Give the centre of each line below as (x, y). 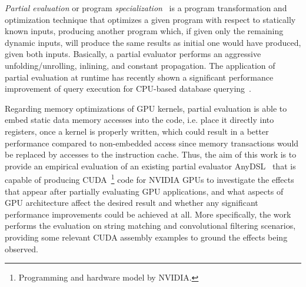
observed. (21, 248)
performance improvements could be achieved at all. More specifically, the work (148, 214)
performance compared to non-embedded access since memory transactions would (152, 143)
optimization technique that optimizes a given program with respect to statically (150, 19)
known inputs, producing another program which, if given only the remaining (144, 31)
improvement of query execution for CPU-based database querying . (128, 89)
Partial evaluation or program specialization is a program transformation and (146, 8)
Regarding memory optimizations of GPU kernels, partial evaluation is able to (146, 108)
